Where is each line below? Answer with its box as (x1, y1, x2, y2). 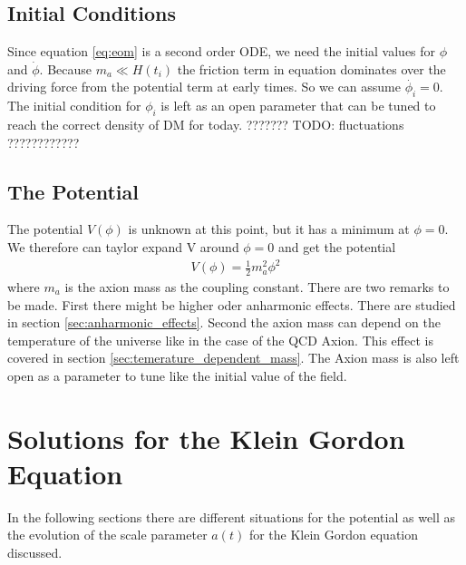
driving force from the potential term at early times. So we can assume (7, 77, 401, 96)
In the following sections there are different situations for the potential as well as (7, 507, 456, 526)
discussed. (7, 542, 63, 561)
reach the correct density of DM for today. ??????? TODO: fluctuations (7, 114, 404, 133)
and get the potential (278, 237, 396, 256)
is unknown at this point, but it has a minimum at (128, 219, 410, 239)
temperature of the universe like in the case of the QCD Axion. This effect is (7, 330, 433, 349)
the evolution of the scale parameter (7, 525, 208, 544)
